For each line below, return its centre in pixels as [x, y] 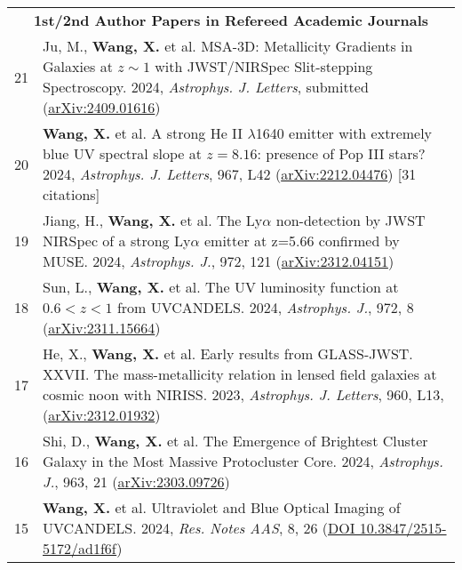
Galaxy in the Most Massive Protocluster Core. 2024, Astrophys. [243, 461]
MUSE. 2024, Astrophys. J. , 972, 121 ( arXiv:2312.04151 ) [219, 261]
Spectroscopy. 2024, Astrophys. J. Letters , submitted [206, 87]
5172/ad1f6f [80, 548]
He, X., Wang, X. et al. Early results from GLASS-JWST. [228, 353]
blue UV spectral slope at [122, 153]
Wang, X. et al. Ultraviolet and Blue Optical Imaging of [222, 507]
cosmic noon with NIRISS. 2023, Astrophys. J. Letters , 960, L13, [243, 394]
